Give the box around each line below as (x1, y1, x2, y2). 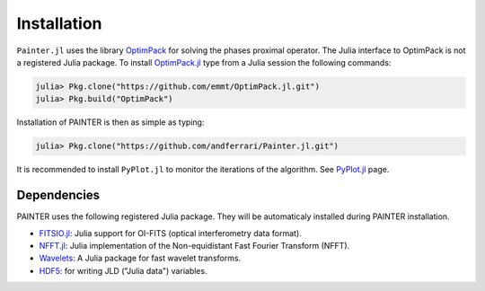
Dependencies (16, 188, 101, 203)
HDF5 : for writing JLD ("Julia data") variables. (39, 265, 207, 276)
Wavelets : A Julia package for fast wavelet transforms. (39, 252, 242, 264)
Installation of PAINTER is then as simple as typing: (16, 117, 205, 128)
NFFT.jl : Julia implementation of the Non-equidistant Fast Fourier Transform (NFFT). (39, 240, 350, 251)
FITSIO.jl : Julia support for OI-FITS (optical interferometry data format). (39, 227, 303, 238)
